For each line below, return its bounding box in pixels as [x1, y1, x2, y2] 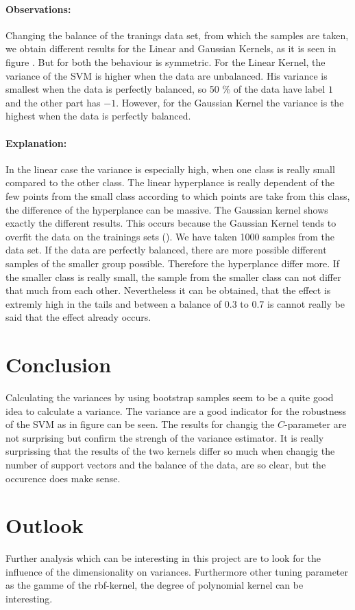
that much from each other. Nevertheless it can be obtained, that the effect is [5, 283, 331, 297]
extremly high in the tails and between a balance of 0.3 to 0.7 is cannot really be [5, 296, 345, 310]
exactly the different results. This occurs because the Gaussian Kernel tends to [5, 216, 336, 230]
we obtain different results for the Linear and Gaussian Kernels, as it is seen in [5, 41, 336, 56]
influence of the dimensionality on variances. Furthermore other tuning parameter [5, 564, 348, 578]
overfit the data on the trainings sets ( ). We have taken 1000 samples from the [5, 229, 334, 243]
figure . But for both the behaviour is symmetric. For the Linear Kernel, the [5, 54, 326, 69]
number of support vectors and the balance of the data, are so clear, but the [5, 457, 326, 471]
